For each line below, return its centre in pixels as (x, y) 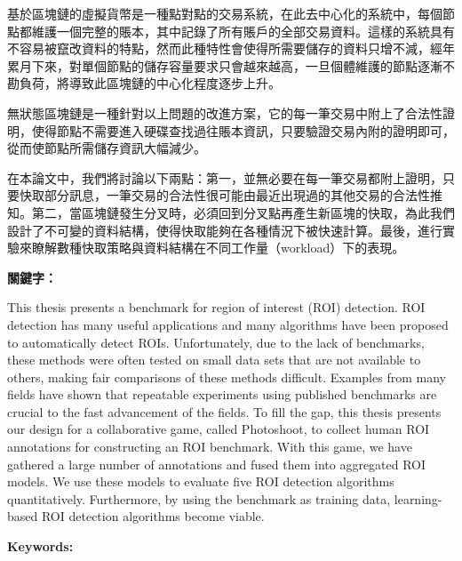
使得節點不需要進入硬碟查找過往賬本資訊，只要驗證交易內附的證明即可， (243, 130)
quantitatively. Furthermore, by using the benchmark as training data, (199, 498)
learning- (418, 498)
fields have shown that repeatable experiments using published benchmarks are (222, 394)
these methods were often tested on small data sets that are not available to (214, 360)
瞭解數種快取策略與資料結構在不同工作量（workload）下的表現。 (218, 248)
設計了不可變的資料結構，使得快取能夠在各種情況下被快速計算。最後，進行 (225, 230)
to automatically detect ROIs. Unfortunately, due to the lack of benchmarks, (216, 342)
